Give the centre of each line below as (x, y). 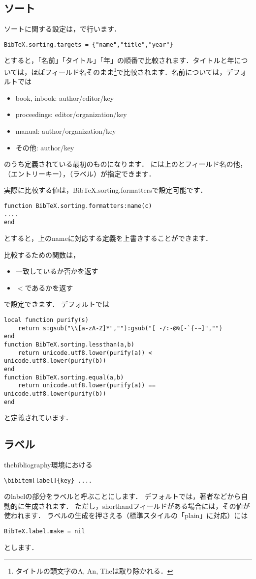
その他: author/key (45, 147)
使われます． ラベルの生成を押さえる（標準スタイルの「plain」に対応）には (126, 515)
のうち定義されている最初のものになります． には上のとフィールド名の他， (126, 164)
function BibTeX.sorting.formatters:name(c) (78, 206)
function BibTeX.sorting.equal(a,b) (64, 377)
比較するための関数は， (42, 254)
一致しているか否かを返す (57, 271)
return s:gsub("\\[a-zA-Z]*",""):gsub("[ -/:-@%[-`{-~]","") (120, 328)
